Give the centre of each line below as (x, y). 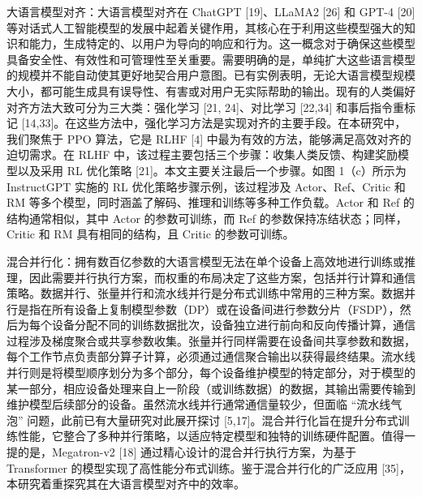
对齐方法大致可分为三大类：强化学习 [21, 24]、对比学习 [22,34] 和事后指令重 (205, 107)
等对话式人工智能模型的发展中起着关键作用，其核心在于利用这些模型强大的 (205, 27)
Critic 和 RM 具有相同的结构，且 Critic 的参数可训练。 (151, 234)
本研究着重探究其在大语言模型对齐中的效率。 (126, 484)
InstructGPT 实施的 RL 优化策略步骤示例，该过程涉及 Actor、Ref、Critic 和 (206, 186)
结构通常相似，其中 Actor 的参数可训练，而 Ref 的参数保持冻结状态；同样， (207, 218)
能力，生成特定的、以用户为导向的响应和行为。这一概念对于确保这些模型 (222, 43)
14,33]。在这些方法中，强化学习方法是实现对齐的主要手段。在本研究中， (215, 123)
